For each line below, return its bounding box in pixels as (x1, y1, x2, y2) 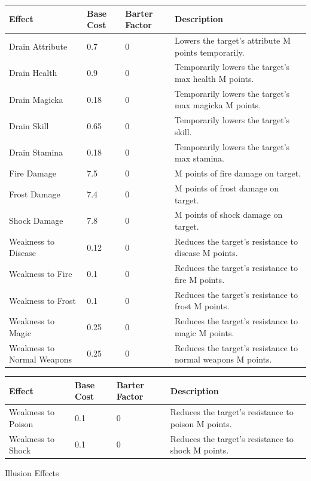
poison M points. (170, 417, 232, 430)
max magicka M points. (175, 99, 261, 111)
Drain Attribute (9, 39, 68, 52)
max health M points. (175, 72, 254, 84)
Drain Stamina (9, 146, 63, 159)
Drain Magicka (9, 93, 63, 105)
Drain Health (9, 66, 57, 79)
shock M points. (170, 444, 229, 456)
